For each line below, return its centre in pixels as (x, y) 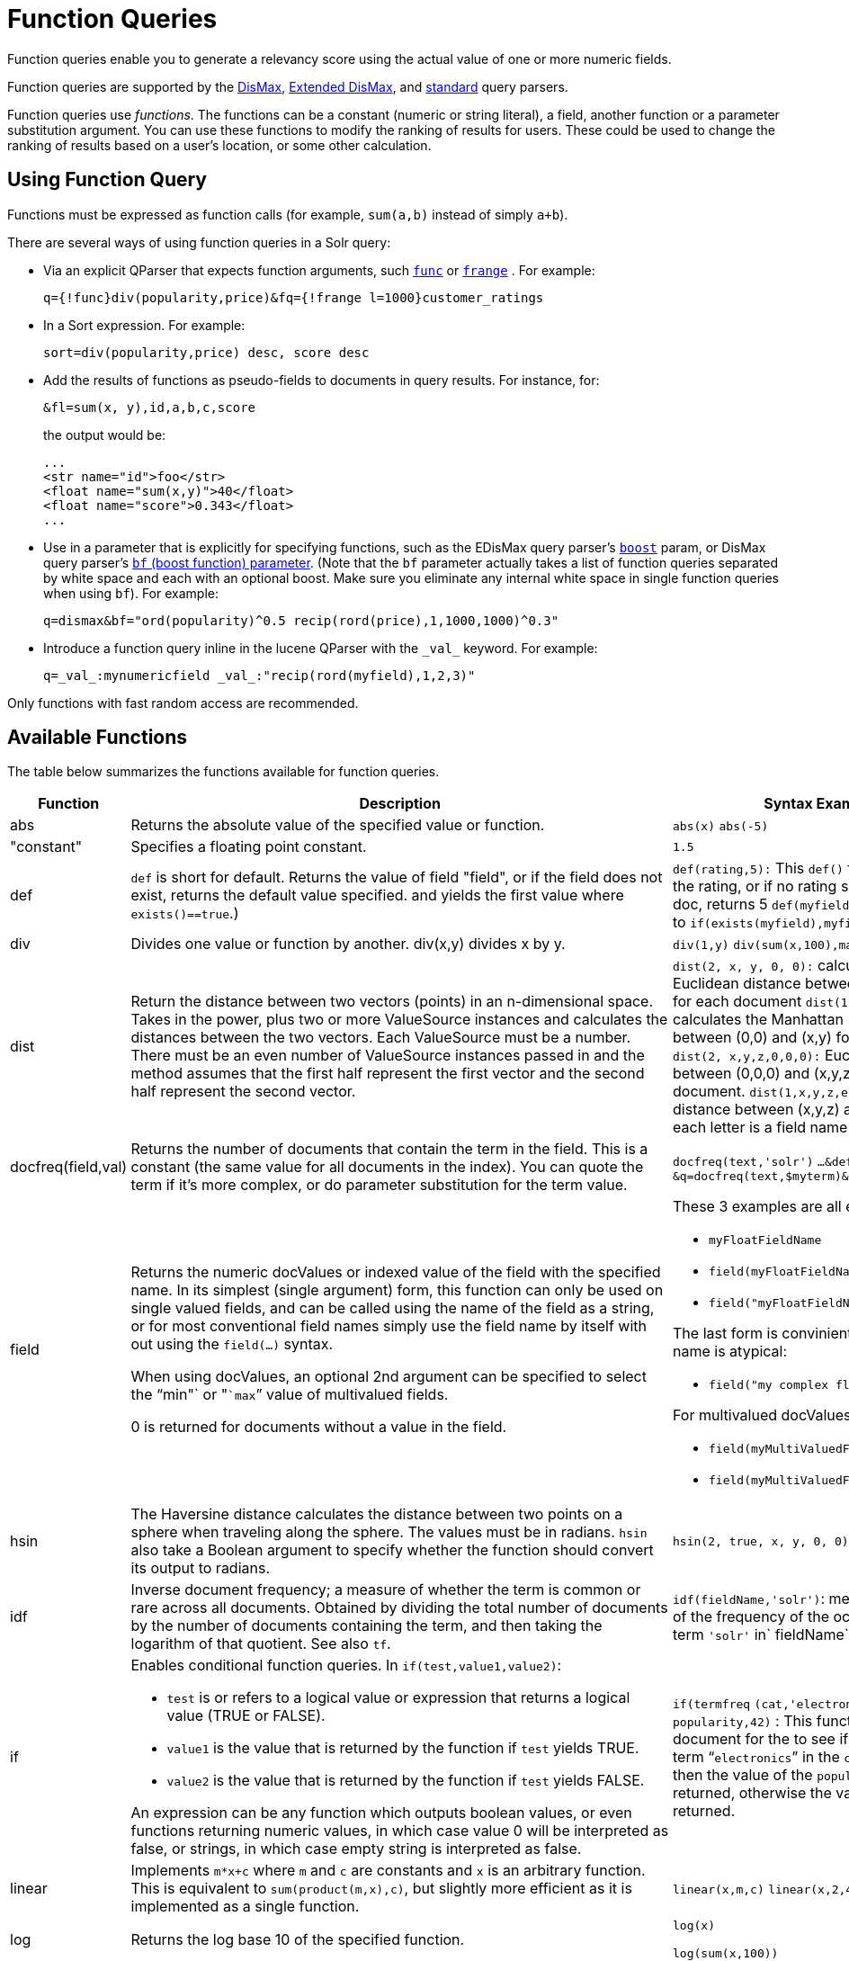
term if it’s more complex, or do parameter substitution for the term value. (379, 1185)
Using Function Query (107, 180)
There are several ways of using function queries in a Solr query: (199, 242)
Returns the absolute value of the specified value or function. (338, 825)
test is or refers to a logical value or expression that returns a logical (398, 1698)
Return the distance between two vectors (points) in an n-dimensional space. (392, 1002)
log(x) (694, 1926)
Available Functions (98, 738)
